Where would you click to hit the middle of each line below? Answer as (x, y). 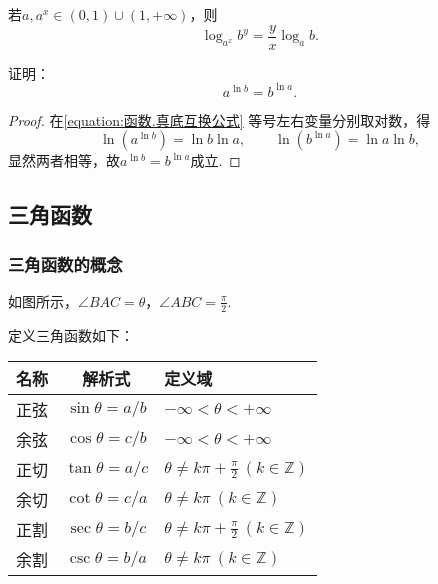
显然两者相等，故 (64, 160)
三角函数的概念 (65, 263)
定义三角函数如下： (71, 334)
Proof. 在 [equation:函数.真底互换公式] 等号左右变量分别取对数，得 (219, 119)
